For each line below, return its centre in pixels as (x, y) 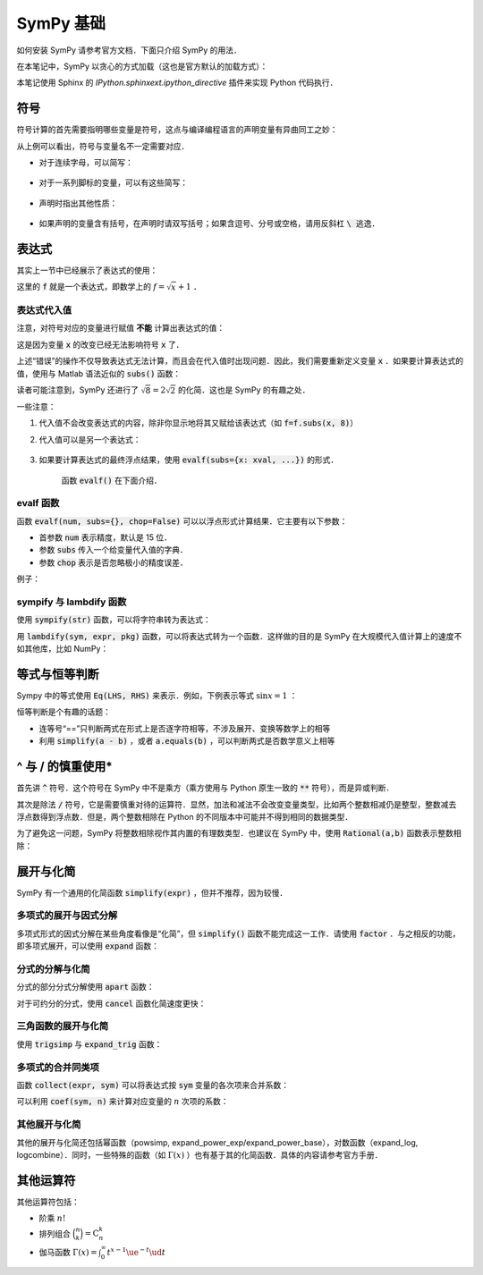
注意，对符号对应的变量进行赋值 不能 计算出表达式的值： (121, 328)
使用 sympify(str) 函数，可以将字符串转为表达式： (114, 620)
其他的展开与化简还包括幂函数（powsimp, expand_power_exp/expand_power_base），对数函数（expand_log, (217, 1142)
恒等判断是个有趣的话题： (64, 712)
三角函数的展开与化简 (63, 1026)
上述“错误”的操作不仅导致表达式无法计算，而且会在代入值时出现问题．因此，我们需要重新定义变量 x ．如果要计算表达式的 (240, 361)
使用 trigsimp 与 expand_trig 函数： (89, 1044)
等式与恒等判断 (58, 674)
